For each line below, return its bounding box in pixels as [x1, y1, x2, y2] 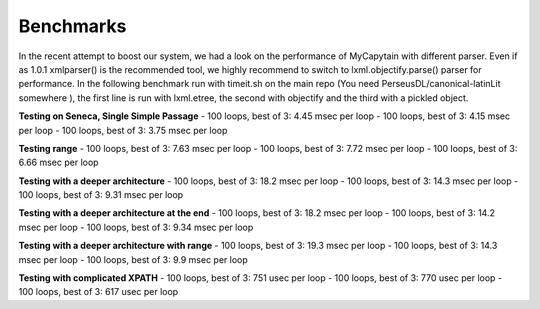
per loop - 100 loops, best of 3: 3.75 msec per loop [18, 124, 228, 136]
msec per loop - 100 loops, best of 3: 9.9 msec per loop [18, 253, 249, 265]
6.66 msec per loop [18, 156, 99, 169]
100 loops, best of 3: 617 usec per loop [18, 286, 179, 298]
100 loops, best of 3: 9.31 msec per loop [18, 189, 184, 201]
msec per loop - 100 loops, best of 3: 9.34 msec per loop [18, 221, 254, 233]
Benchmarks [18, 15, 127, 37]
